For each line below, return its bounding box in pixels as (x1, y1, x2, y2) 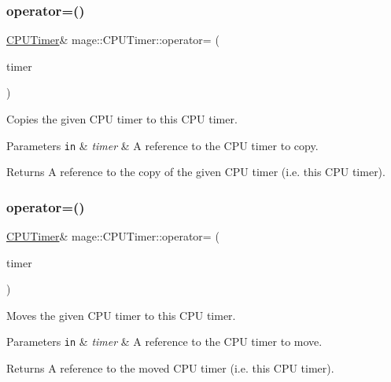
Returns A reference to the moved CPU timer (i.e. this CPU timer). (6, 360, 334, 376)
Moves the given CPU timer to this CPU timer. (6, 307, 236, 323)
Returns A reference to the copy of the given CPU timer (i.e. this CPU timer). (6, 163, 385, 180)
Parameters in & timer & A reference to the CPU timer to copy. (6, 137, 319, 153)
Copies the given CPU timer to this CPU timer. (6, 111, 238, 127)
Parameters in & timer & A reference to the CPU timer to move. (6, 333, 323, 350)
